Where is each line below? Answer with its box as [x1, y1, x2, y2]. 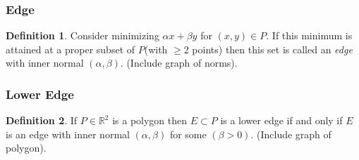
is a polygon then [112, 113, 188, 128]
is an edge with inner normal [6, 126, 130, 141]
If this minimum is [272, 28, 353, 43]
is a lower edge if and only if [220, 113, 343, 128]
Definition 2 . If [6, 113, 78, 128]
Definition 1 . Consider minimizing [6, 28, 159, 43]
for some [169, 126, 207, 141]
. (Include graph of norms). [120, 55, 238, 70]
